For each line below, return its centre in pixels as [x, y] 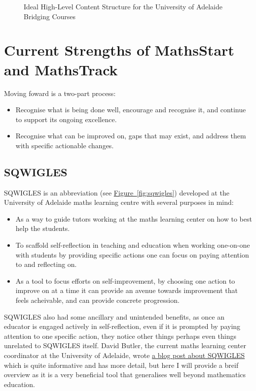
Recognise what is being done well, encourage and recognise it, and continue [131, 110]
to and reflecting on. [46, 264]
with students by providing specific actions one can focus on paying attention [132, 254]
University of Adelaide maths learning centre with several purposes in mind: [119, 202]
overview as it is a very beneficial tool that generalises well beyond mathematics [125, 375]
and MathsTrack [61, 69]
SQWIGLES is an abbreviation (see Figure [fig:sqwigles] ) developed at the [117, 192]
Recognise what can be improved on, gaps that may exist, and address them [131, 136]
